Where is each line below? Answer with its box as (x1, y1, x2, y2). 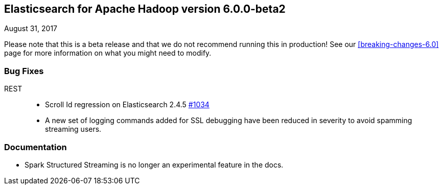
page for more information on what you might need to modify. (4, 49, 212, 58)
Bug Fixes (4, 65, 44, 76)
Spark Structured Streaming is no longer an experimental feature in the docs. (25, 160, 284, 169)
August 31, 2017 (4, 24, 58, 33)
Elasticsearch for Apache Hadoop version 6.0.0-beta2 (4, 3, 286, 15)
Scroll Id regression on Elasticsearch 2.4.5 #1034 (45, 100, 209, 109)
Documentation (4, 141, 67, 152)
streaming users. (45, 125, 102, 134)
